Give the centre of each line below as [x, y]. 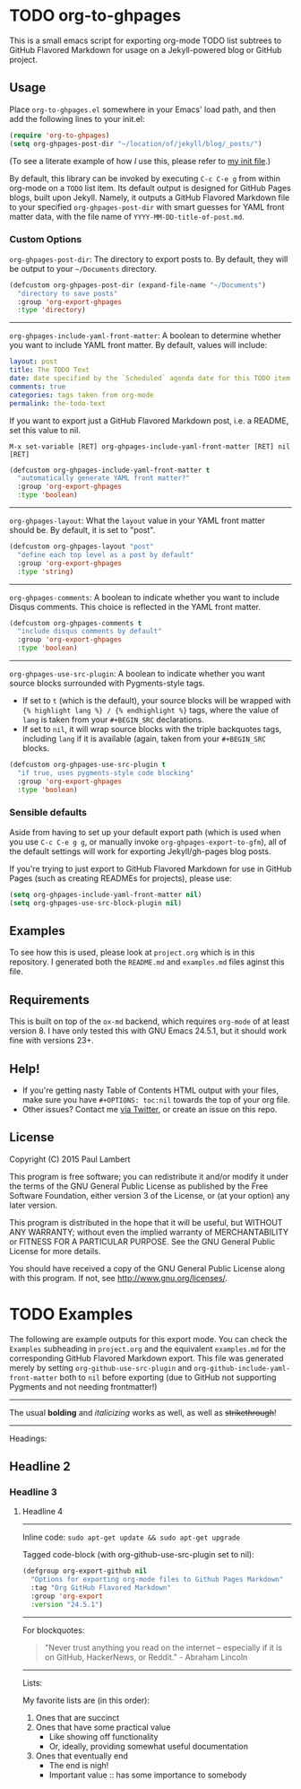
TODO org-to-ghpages [95, 16]
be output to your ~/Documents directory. [83, 268]
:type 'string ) [46, 572]
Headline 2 [40, 1466]
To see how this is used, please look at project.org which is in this [132, 953]
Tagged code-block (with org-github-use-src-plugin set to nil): [138, 1555]
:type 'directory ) [52, 310]
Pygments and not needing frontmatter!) [83, 1386]
